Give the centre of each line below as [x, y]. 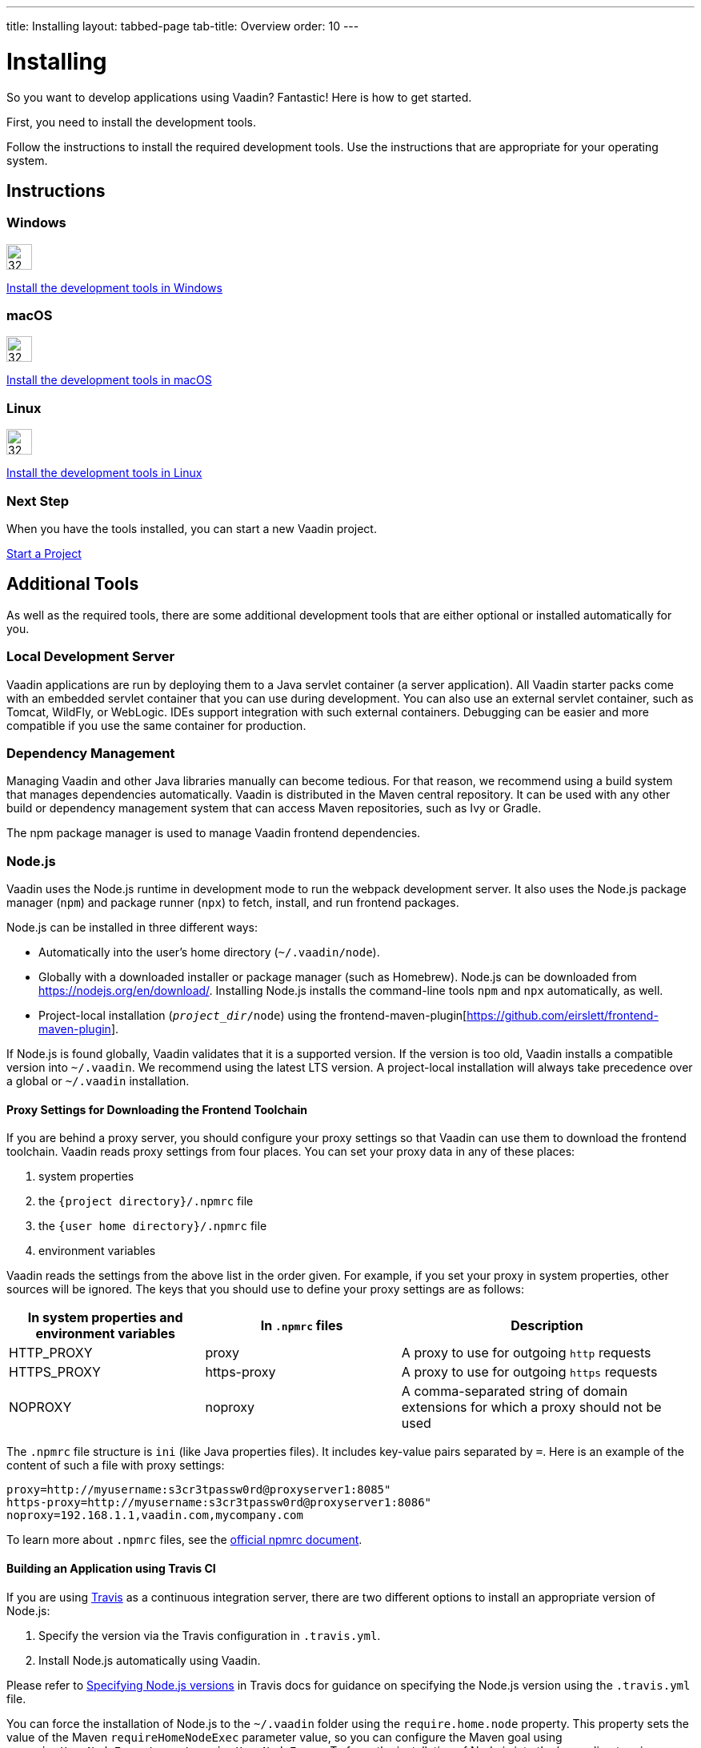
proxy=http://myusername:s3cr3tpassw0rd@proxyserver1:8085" [199, 1490]
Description [547, 1326]
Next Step [38, 501]
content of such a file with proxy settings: [116, 1465]
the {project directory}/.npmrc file [146, 1201]
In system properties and [105, 1318]
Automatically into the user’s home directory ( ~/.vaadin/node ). [209, 952]
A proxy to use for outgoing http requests [526, 1353]
